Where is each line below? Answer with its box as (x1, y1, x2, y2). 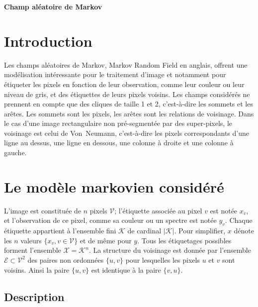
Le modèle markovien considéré (4, 176, 224, 197)
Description (4, 289, 65, 304)
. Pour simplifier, (174, 225, 226, 236)
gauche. (4, 147, 27, 158)
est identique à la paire (91, 264, 161, 275)
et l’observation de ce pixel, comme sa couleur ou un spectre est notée (4, 215, 217, 225)
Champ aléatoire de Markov (4, 1, 102, 11)
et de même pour (80, 235, 132, 245)
